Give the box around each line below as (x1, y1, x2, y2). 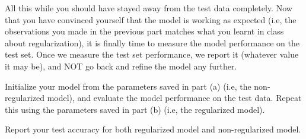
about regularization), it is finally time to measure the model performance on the (5, 36, 299, 49)
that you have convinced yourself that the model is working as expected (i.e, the (5, 13, 297, 26)
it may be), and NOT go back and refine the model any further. (5, 59, 237, 72)
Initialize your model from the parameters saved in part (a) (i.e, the (5, 80, 251, 92)
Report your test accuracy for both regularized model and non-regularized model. (5, 123, 301, 135)
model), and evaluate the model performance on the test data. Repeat (47, 91, 302, 104)
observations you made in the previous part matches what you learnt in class (5, 25, 284, 37)
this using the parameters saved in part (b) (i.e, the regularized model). (5, 103, 265, 115)
